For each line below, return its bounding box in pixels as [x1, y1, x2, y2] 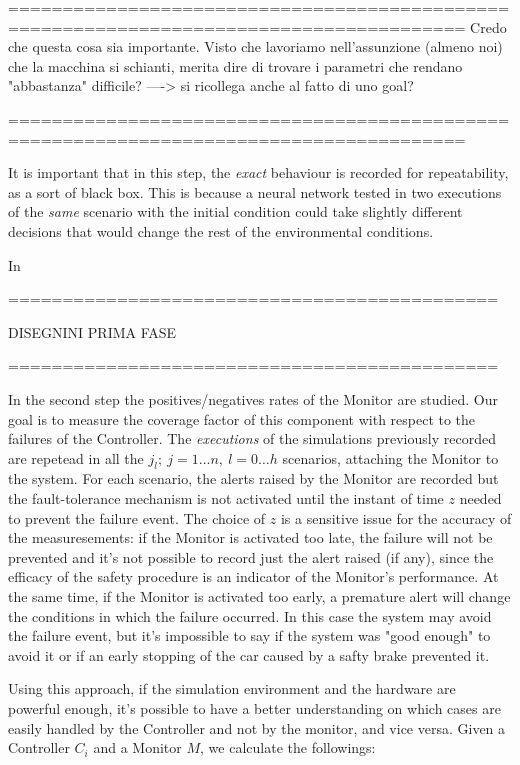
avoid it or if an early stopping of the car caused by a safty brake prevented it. [8, 644, 490, 665]
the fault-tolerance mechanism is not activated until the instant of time [8, 488, 444, 509]
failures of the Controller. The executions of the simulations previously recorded [8, 428, 496, 449]
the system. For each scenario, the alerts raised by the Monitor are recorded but [8, 468, 499, 489]
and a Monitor [93, 737, 182, 758]
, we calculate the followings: [200, 737, 376, 758]
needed [459, 488, 502, 509]
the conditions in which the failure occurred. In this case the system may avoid [8, 605, 492, 626]
